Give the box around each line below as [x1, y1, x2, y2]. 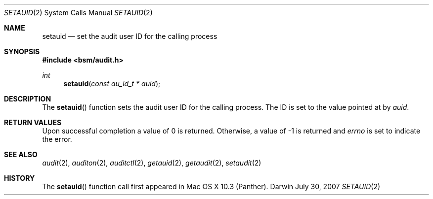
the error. [42, 135, 72, 143]
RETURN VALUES [4, 118, 62, 127]
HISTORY [4, 174, 35, 182]
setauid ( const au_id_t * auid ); [63, 79, 161, 88]
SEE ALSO [4, 150, 38, 159]
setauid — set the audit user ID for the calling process [42, 32, 217, 40]
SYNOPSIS [4, 47, 40, 56]
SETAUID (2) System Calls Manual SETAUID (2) [4, 8, 153, 17]
